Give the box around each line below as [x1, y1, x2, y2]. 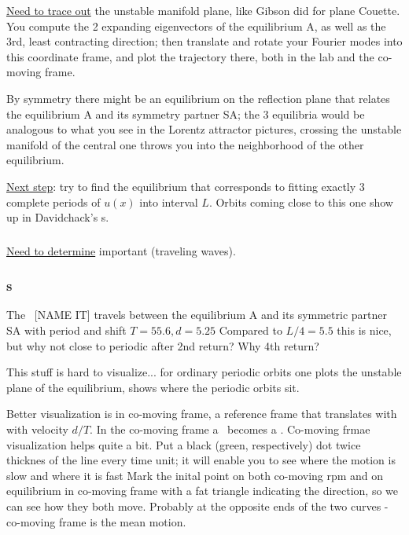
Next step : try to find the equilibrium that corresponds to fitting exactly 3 [6, 178, 365, 194]
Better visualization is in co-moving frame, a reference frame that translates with [6, 405, 397, 422]
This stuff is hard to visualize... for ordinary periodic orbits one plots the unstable [6, 364, 402, 380]
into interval [139, 193, 198, 210]
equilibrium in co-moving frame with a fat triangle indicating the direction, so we [6, 482, 399, 499]
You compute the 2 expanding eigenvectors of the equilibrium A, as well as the [6, 17, 386, 34]
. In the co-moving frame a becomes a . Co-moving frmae [90, 421, 370, 438]
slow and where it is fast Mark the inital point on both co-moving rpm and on [6, 467, 384, 483]
